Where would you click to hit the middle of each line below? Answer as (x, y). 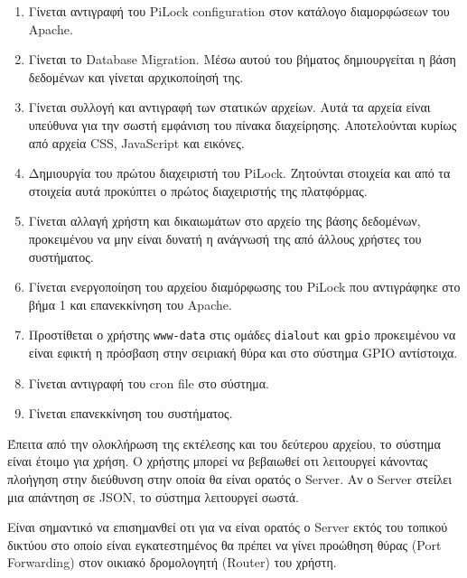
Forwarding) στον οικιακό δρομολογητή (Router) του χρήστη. (172, 562)
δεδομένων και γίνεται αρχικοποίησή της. (136, 76)
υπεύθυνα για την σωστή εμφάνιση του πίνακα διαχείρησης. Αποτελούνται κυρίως (243, 124)
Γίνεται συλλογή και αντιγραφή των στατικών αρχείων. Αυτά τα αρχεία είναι (229, 107)
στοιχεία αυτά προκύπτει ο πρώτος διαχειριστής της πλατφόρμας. (198, 190)
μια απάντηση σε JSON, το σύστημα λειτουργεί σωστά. (153, 496)
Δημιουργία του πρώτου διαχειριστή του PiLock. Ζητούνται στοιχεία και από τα (239, 173)
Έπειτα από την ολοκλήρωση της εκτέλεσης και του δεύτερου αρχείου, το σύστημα (224, 443)
